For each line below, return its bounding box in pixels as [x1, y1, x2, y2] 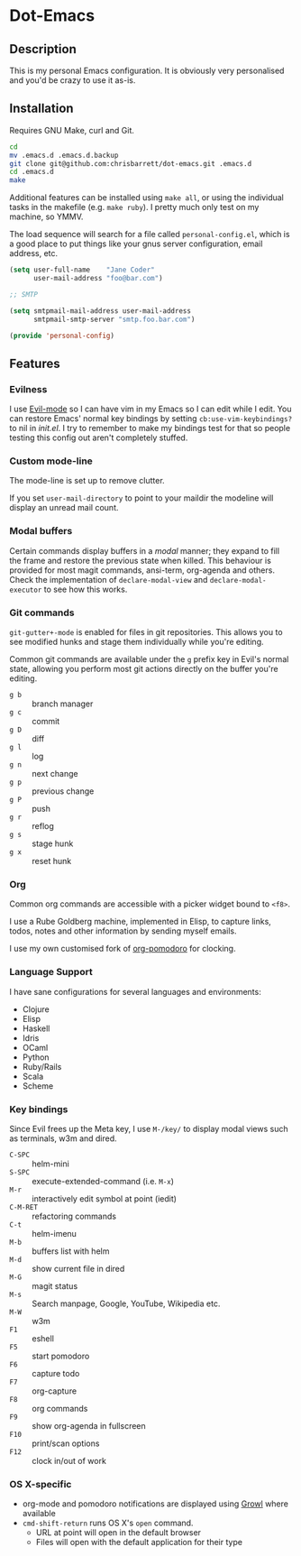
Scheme [22, 1080, 54, 1091]
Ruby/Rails [22, 1061, 62, 1072]
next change [32, 769, 78, 779]
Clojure [22, 1003, 50, 1015]
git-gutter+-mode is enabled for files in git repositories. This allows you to [9, 627, 283, 638]
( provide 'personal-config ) [9, 331, 115, 340]
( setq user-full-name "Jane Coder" [9, 265, 155, 275]
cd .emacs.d [9, 168, 54, 177]
